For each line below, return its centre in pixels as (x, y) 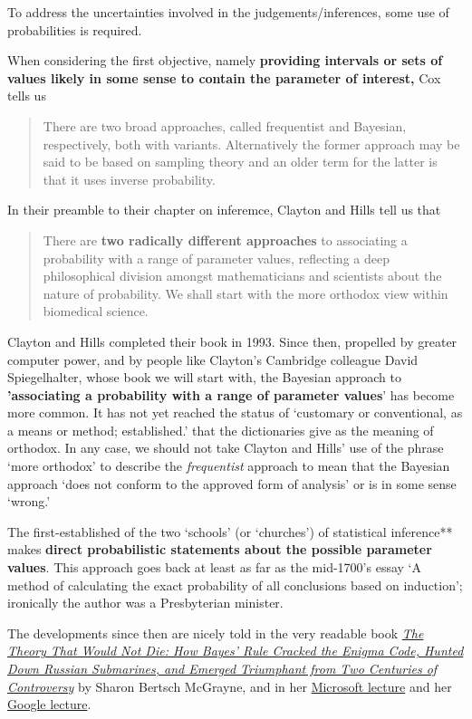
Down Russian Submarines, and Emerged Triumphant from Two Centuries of (222, 668)
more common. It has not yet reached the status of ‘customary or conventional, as (235, 412)
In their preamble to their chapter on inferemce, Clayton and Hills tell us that (224, 210)
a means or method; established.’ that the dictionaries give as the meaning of (221, 430)
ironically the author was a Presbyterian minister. (145, 603)
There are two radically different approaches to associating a (225, 240)
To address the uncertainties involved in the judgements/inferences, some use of (228, 12)
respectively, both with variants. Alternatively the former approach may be (251, 144)
